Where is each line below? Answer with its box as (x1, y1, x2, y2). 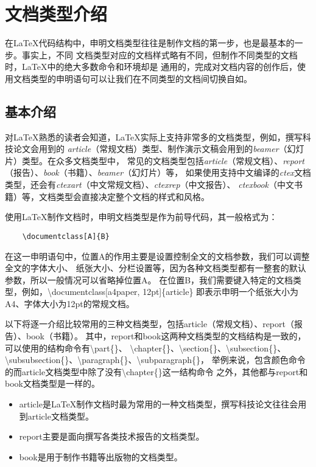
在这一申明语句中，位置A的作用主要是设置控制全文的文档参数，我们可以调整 (5, 249, 310, 262)
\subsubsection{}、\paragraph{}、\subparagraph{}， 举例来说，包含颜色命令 (5, 353, 306, 366)
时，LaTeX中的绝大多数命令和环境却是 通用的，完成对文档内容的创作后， (5, 60, 298, 73)
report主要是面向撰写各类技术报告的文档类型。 (19, 430, 205, 443)
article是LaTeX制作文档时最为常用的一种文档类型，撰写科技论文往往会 (19, 398, 298, 410)
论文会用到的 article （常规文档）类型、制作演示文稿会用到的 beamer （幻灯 (13, 142, 304, 155)
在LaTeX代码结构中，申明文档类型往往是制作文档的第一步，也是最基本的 (5, 36, 295, 49)
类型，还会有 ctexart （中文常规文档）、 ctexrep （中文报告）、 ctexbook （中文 (5, 178, 295, 191)
